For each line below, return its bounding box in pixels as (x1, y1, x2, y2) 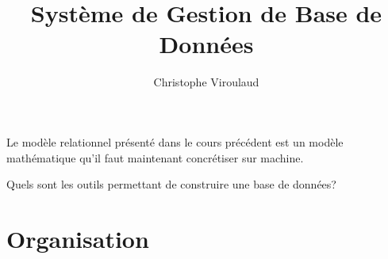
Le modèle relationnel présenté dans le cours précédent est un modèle (6, 133, 344, 150)
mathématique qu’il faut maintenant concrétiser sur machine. (6, 149, 304, 166)
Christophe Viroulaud (153, 74, 259, 90)
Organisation (6, 222, 149, 254)
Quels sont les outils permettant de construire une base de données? (6, 176, 336, 192)
